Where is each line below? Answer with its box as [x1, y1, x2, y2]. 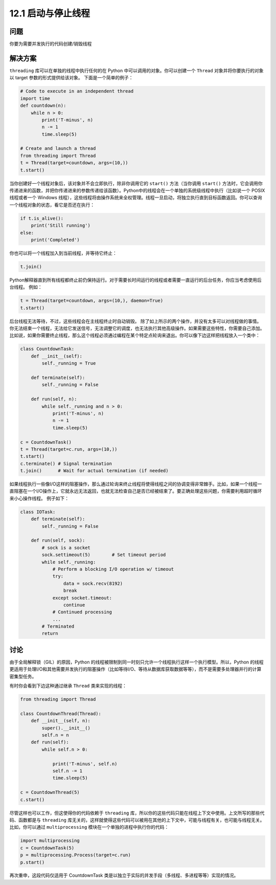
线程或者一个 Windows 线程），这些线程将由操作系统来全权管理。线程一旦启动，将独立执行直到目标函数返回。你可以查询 [9, 194, 262, 201]
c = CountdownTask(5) [20, 845, 75, 851]
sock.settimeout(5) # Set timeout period [41, 552, 166, 558]
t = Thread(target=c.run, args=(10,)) [20, 446, 118, 452]
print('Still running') [31, 223, 90, 229]
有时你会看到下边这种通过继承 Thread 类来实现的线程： [9, 683, 127, 689]
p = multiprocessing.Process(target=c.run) [20, 852, 131, 858]
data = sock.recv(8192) [63, 581, 123, 586]
